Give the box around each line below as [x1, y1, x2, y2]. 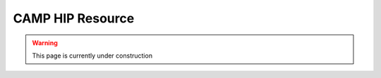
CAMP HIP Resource [13, 11, 135, 26]
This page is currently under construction [32, 51, 153, 60]
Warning [32, 39, 58, 47]
